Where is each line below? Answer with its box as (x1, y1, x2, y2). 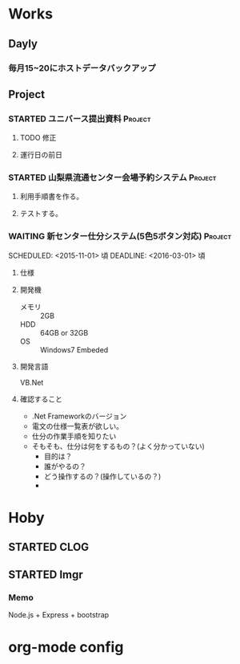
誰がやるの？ (43, 461, 86, 471)
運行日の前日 (19, 150, 62, 160)
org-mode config (8, 638, 124, 657)
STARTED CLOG (8, 540, 90, 554)
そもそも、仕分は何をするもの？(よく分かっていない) (31, 441, 206, 450)
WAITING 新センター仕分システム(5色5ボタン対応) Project (8, 230, 232, 242)
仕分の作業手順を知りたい (31, 431, 117, 441)
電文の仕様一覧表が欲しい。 (31, 421, 124, 430)
